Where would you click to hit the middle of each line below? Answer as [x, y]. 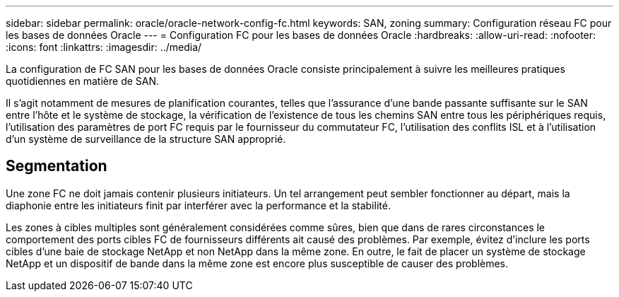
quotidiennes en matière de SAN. [83, 81]
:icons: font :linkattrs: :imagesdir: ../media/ [104, 47]
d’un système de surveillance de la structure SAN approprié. [146, 139]
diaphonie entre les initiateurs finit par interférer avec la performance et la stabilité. [198, 205]
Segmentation [57, 166]
